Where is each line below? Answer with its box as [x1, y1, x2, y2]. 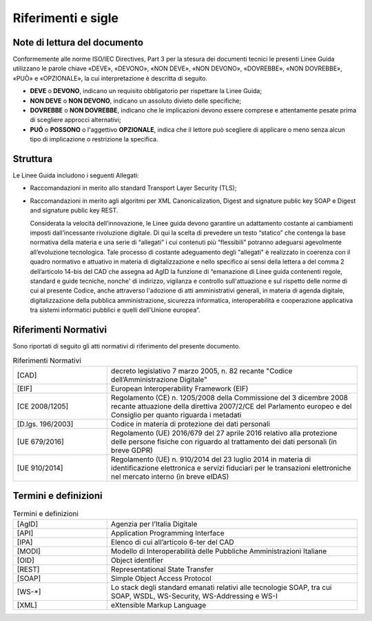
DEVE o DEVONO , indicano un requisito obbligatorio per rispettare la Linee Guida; [30, 87, 262, 95]
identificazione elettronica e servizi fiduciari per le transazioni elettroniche [110, 463, 351, 473]
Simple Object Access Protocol [110, 573, 211, 583]
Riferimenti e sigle [12, 10, 118, 26]
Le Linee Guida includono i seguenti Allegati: [12, 171, 139, 179]
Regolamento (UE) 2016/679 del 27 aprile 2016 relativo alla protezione [110, 428, 338, 437]
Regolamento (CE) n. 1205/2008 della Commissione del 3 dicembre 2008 [110, 393, 348, 402]
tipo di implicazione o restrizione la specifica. [30, 135, 158, 144]
